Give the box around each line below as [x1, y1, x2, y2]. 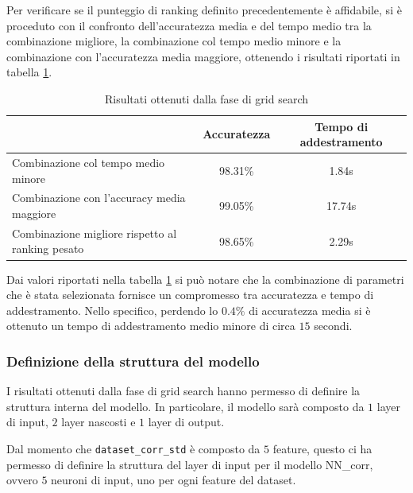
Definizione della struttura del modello [6, 351, 260, 371]
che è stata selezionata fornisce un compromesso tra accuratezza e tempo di [6, 286, 374, 303]
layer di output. [148, 413, 225, 430]
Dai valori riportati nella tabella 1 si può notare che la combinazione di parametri [6, 270, 404, 287]
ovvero [6, 472, 38, 488]
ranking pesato [12, 240, 84, 257]
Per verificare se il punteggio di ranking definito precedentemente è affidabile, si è [6, 2, 402, 17]
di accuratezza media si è [249, 301, 371, 318]
